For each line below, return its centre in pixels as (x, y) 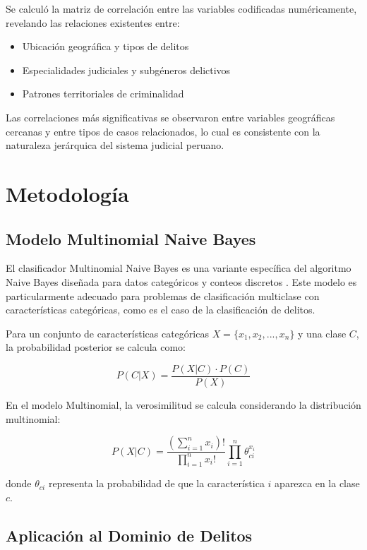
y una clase (322, 333)
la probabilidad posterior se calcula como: (96, 347)
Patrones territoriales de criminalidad (103, 94)
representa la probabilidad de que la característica (156, 483)
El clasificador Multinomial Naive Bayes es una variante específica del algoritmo (179, 268)
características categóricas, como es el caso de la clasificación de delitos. (161, 310)
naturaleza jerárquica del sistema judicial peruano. (115, 145)
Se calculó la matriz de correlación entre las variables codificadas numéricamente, (181, 8)
